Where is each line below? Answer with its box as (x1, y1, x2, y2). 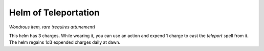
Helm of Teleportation (9, 7, 100, 18)
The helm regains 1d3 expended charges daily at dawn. (9, 39, 121, 45)
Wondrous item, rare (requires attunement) (9, 24, 95, 30)
